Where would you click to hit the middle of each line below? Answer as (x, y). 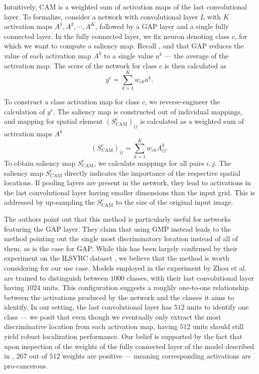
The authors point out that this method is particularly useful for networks (118, 218)
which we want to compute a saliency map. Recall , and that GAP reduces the (124, 46)
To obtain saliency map (40, 163)
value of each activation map (48, 55)
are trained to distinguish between (56, 277)
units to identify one (218, 307)
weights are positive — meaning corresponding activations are (157, 356)
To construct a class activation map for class (72, 102)
